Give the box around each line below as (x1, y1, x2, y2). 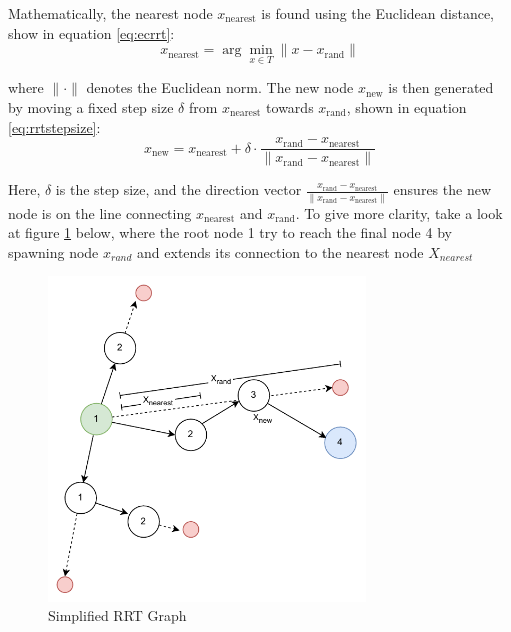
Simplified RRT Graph (48, 605, 187, 626)
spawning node (8, 241, 99, 262)
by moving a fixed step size (8, 97, 174, 117)
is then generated (388, 77, 494, 98)
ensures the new (393, 179, 491, 200)
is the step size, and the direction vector (55, 179, 302, 200)
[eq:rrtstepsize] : (8, 116, 101, 137)
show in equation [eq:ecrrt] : (8, 22, 175, 43)
